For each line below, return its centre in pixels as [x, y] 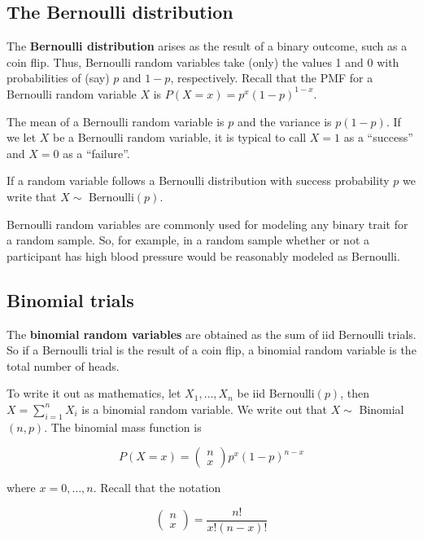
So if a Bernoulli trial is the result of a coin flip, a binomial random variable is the [211, 350]
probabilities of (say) [58, 78]
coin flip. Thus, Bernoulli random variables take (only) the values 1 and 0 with [203, 62]
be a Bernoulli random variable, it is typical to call [180, 137]
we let [22, 137]
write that [32, 196]
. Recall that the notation [157, 488]
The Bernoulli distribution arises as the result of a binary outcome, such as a [207, 46]
